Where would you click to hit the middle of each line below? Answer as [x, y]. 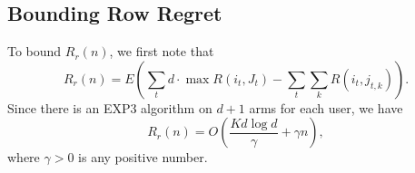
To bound [35, 51]
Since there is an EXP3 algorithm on [110, 107]
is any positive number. [143, 157]
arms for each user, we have [326, 107]
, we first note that [162, 51]
